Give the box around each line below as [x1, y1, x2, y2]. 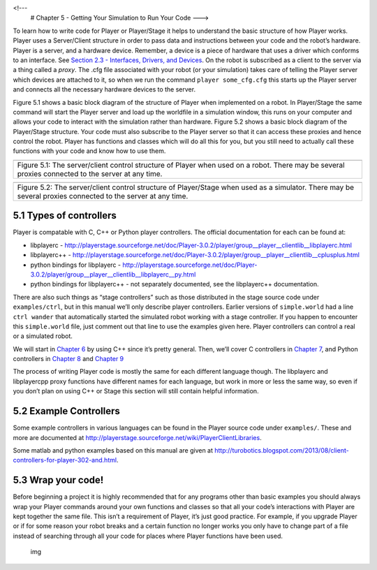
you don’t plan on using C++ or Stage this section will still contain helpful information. [13, 387, 259, 395]
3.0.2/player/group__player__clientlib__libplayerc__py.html [30, 270, 196, 279]
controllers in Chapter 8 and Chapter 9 [13, 355, 124, 363]
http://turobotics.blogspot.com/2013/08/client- [214, 446, 349, 454]
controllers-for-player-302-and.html [13, 456, 117, 465]
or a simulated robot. [13, 332, 73, 340]
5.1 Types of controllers [13, 210, 117, 221]
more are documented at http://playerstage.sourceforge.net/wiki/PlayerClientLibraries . [13, 433, 262, 441]
